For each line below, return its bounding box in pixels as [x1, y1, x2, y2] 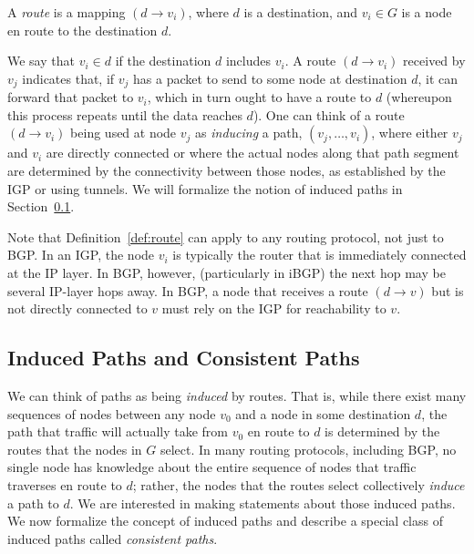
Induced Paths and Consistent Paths [7, 344, 360, 372]
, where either [371, 123, 448, 142]
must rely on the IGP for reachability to [161, 299, 386, 318]
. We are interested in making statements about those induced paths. [69, 493, 456, 512]
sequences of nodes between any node [7, 404, 216, 423]
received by [403, 51, 466, 70]
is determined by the [325, 422, 440, 441]
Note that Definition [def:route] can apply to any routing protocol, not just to [7, 227, 444, 246]
